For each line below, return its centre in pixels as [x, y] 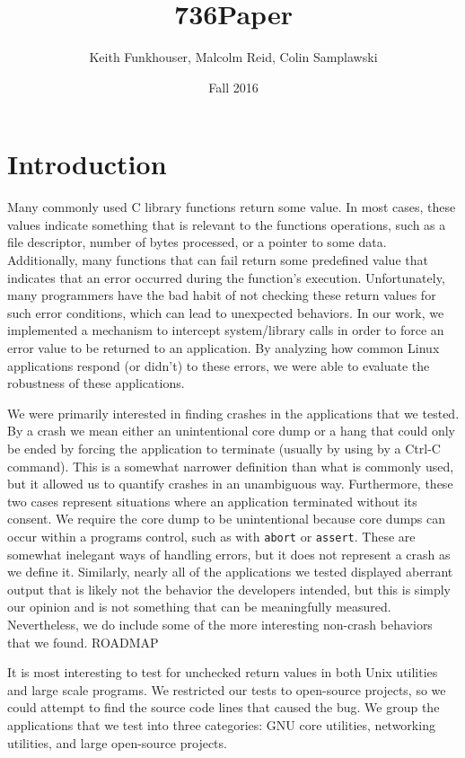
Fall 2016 [233, 87]
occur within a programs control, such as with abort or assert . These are [211, 536]
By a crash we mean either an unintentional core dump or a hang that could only [231, 431]
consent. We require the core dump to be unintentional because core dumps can [227, 519]
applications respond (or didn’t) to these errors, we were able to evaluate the [219, 365]
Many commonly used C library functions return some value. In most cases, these [232, 207]
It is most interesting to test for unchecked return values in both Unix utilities [223, 672]
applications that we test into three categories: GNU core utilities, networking [221, 724]
